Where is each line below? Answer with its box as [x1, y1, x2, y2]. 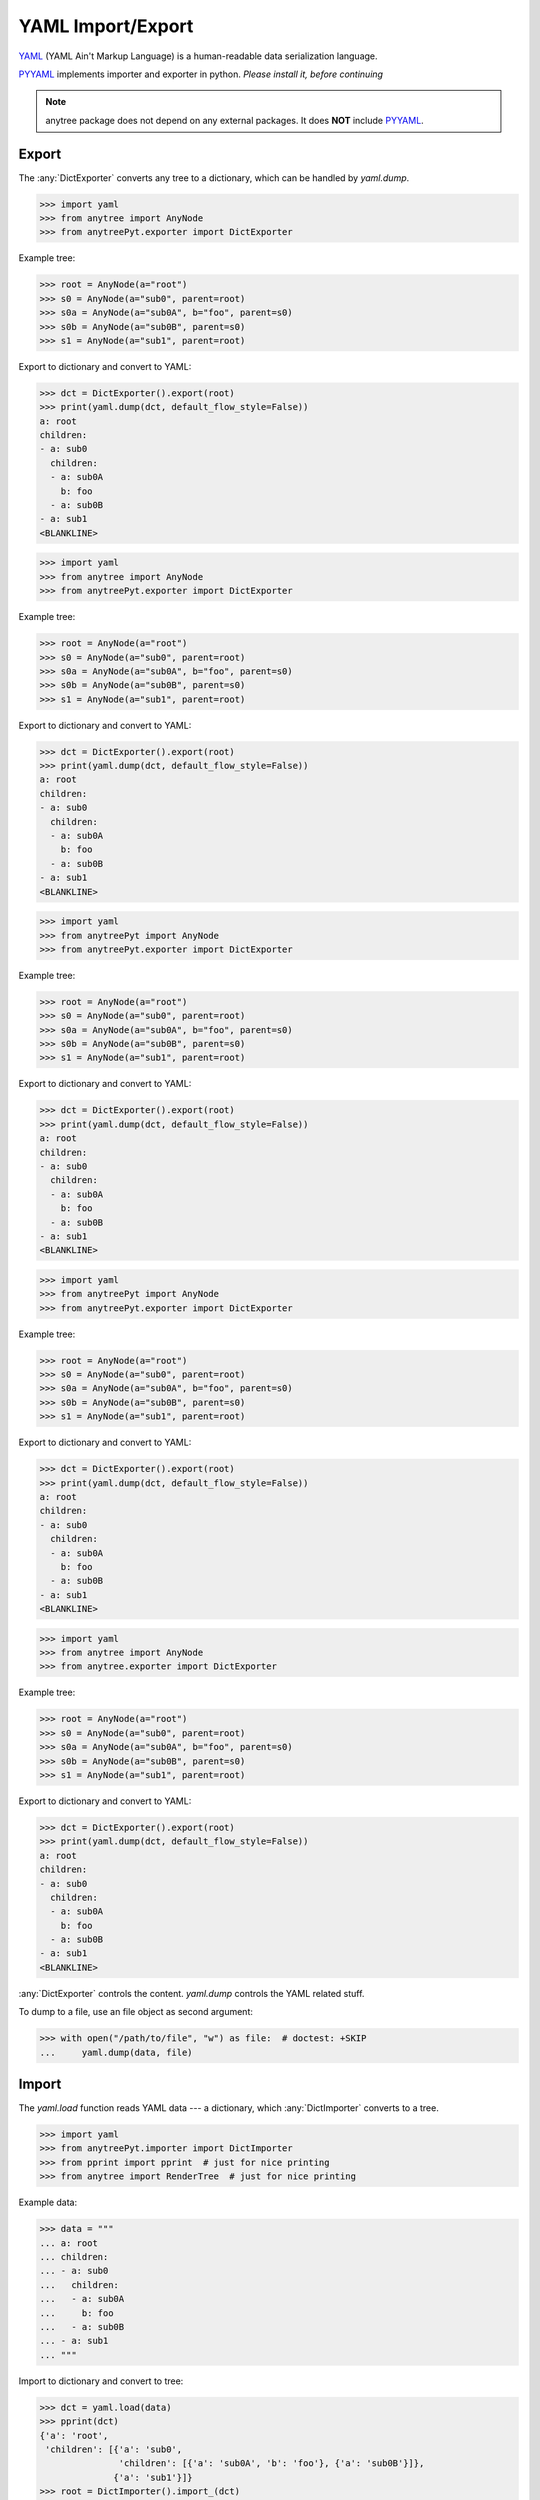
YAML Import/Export [18, 15, 194, 37]
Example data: [18, 2196, 78, 2209]
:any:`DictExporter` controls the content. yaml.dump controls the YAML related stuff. [18, 1987, 365, 1999]
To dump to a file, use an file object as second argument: [18, 2006, 254, 2018]
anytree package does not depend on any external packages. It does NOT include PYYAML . [45, 114, 424, 126]
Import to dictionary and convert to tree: [18, 2375, 184, 2387]
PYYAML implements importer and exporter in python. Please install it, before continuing [18, 68, 384, 80]
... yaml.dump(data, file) [39, 2046, 194, 2058]
